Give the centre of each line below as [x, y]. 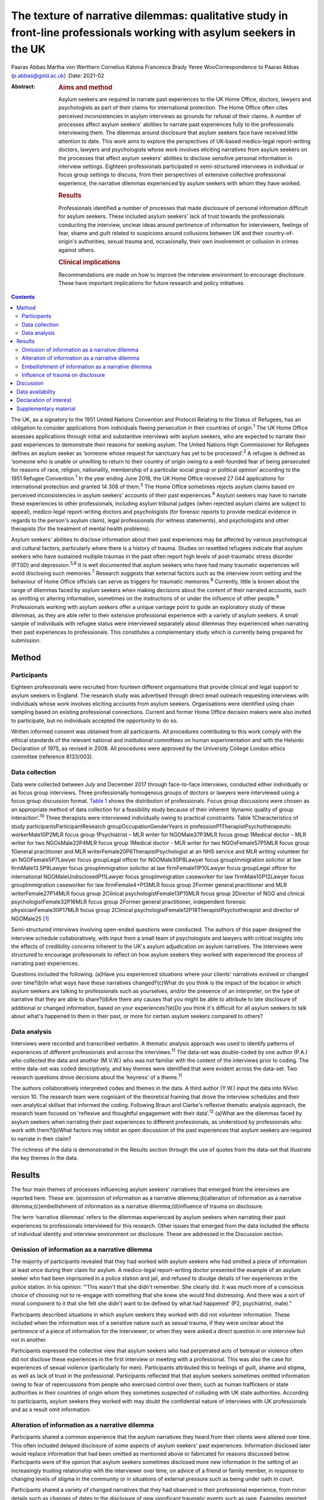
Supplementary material [46, 409]
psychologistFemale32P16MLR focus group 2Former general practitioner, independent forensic [128, 902]
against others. [77, 250]
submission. [26, 640]
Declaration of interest [44, 400]
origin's [68, 241]
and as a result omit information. [51, 1409]
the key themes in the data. [45, 1158]
